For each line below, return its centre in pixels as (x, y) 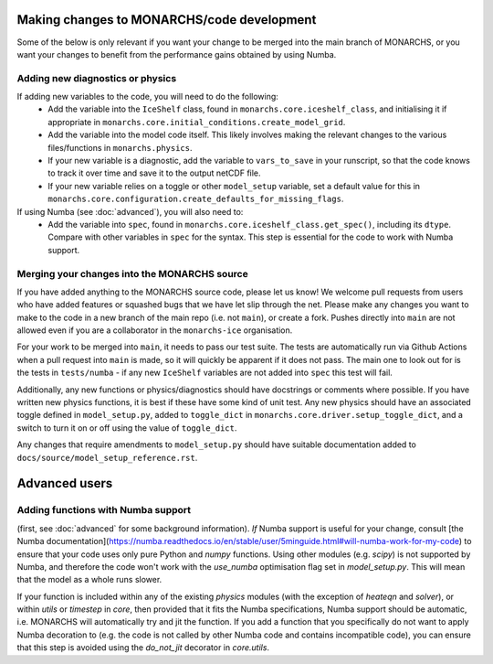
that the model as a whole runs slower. (89, 580)
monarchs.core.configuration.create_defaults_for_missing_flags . (196, 199)
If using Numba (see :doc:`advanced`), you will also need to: (130, 211)
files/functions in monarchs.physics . (120, 147)
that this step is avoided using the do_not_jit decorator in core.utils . (143, 648)
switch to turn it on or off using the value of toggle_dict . (127, 428)
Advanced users (65, 483)
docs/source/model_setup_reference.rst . (107, 457)
